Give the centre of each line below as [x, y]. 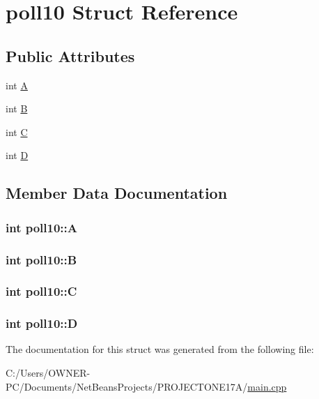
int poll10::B [41, 259]
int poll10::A [42, 227]
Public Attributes [70, 55]
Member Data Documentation [117, 193]
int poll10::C [41, 291]
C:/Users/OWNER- [48, 373]
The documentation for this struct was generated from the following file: [160, 349]
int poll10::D [42, 323]
